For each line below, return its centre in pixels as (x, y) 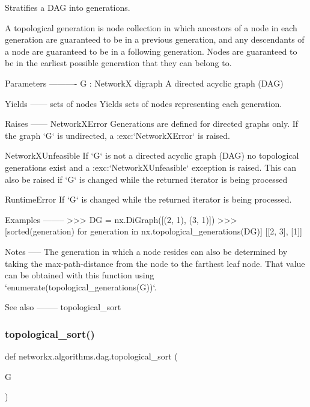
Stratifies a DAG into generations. (68, 7)
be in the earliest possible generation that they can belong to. (118, 63)
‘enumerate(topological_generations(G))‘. (81, 286)
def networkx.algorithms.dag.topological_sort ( (91, 356)
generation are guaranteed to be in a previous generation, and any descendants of (155, 39)
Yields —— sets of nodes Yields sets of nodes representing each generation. (144, 103)
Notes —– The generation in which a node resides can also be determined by (146, 251)
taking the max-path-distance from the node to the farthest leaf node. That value (155, 263)
